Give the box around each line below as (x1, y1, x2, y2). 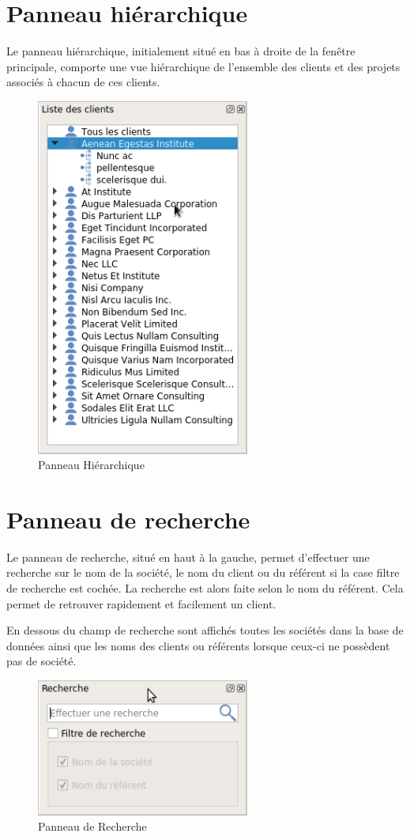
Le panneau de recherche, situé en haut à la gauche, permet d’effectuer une (6, 548, 370, 565)
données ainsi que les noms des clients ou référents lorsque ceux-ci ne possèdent (6, 637, 390, 653)
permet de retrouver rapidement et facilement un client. (6, 595, 276, 612)
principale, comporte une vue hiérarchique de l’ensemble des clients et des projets (6, 58, 401, 74)
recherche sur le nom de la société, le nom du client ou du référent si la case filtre (6, 564, 400, 581)
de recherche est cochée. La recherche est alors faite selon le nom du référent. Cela (6, 580, 404, 597)
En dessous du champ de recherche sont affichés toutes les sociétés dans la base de (6, 622, 404, 638)
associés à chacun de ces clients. (6, 74, 160, 90)
